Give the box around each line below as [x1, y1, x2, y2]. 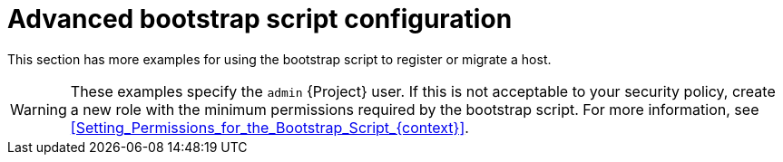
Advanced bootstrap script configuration [7, 4, 513, 34]
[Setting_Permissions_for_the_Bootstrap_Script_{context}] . [70, 118, 469, 137]
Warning [10, 100, 67, 119]
